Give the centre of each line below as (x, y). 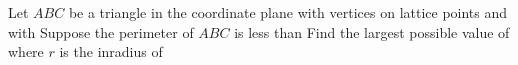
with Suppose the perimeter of (101, 31)
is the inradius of (111, 51)
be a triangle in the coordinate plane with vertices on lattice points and (288, 12)
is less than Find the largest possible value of (372, 31)
